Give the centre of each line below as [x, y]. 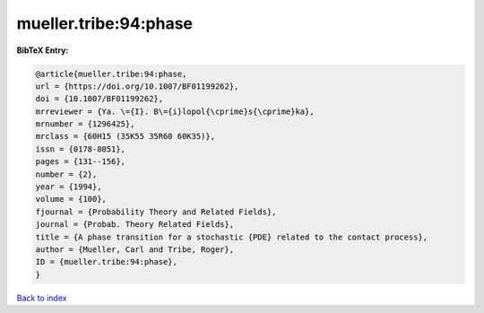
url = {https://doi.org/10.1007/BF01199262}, [137, 86]
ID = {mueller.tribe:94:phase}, [107, 262]
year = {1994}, [69, 187]
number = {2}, [66, 174]
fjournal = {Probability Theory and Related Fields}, [156, 212]
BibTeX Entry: [43, 50]
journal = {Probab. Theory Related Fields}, [135, 225]
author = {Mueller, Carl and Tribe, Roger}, [135, 250]
